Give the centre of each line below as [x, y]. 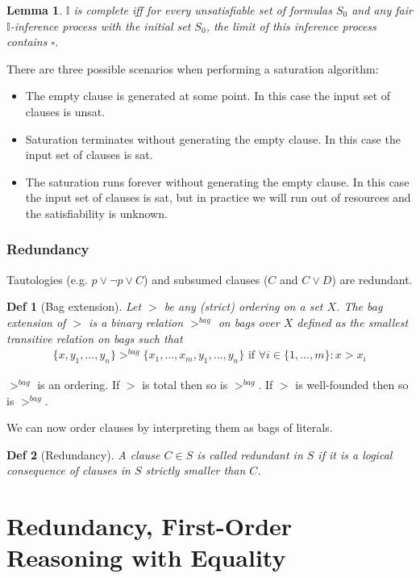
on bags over [249, 322]
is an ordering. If [79, 385]
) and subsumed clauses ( [206, 279]
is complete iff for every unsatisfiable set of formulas [203, 10]
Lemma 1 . [35, 10]
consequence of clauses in [69, 470]
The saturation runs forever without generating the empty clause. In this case [217, 181]
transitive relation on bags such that [95, 338]
